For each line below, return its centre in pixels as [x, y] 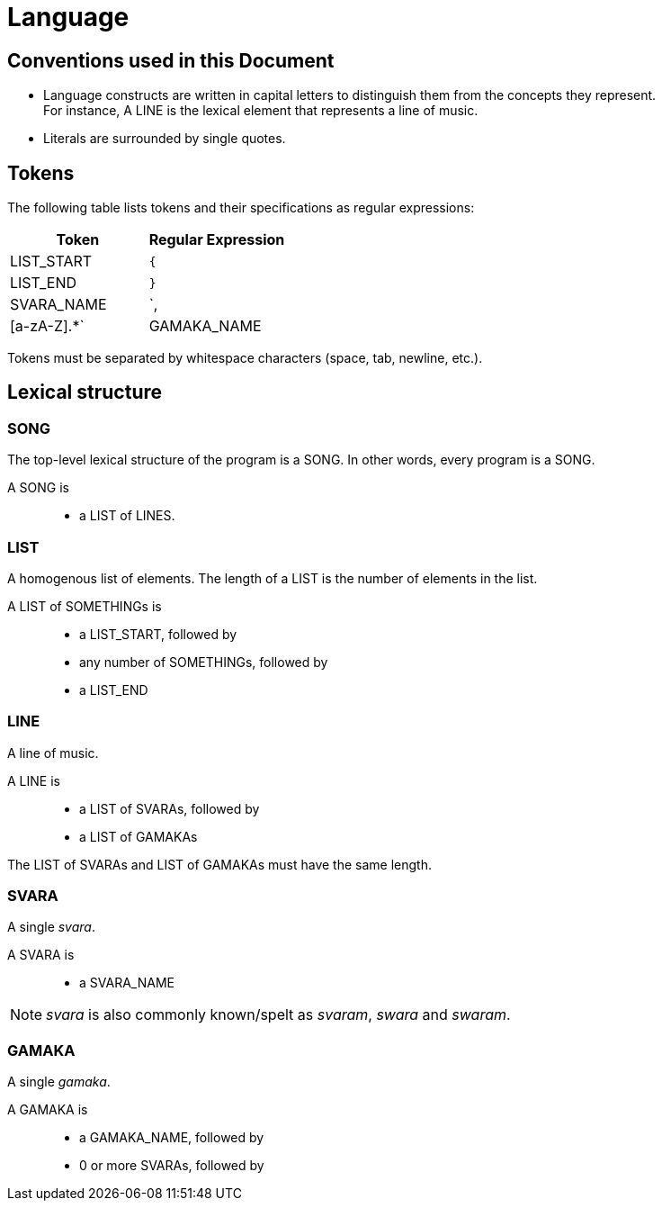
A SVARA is [41, 955]
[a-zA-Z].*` [47, 326]
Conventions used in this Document [171, 60]
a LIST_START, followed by [158, 634]
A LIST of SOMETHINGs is [85, 606]
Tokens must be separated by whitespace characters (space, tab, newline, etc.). [245, 358]
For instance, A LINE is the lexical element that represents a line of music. [261, 111]
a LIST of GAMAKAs [139, 836]
